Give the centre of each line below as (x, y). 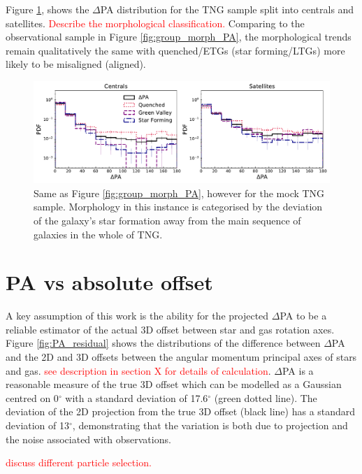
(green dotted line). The (266, 397)
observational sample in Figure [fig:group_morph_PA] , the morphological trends (179, 37)
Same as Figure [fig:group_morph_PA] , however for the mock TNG (179, 193)
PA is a (298, 370)
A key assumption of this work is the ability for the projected (137, 316)
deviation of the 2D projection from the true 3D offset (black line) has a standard (181, 411)
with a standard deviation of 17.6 (137, 397)
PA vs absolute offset (109, 282)
